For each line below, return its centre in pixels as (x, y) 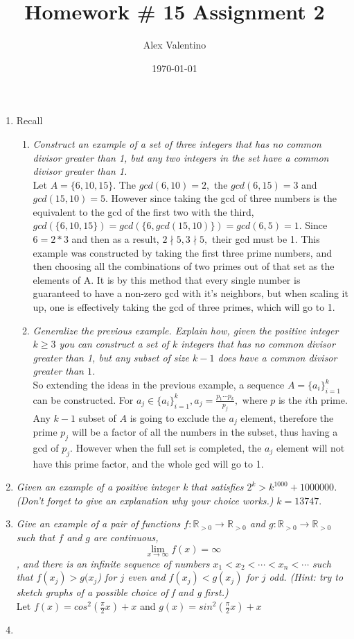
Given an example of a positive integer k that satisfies (130, 487)
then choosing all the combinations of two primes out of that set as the (184, 266)
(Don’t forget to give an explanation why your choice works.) (145, 500)
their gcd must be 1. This (266, 239)
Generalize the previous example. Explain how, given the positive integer (186, 330)
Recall (29, 120)
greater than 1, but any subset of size (111, 357)
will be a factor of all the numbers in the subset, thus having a (205, 432)
